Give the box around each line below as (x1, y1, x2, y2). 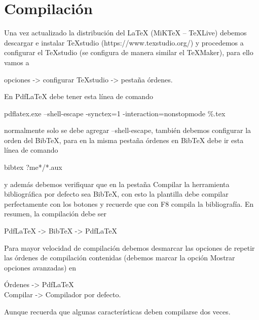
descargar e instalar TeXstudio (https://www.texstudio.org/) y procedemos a (4, 37, 244, 48)
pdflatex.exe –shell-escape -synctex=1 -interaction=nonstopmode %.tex (4, 108, 226, 118)
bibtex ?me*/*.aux (4, 162, 62, 172)
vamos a (4, 57, 29, 67)
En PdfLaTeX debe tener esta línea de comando (4, 91, 153, 102)
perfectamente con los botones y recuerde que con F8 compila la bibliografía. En (4, 198, 254, 209)
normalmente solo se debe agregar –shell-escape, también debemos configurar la (4, 125, 251, 135)
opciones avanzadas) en (4, 262, 77, 272)
